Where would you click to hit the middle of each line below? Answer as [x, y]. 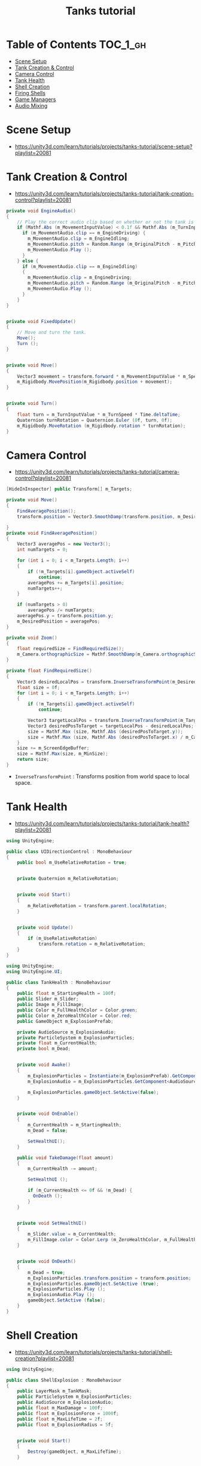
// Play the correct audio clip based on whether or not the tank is [106, 222]
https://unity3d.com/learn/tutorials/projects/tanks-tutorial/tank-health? [102, 823]
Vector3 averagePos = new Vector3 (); [64, 544]
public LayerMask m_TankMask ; [55, 1391]
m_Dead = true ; [47, 1272]
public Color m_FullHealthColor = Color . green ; [77, 1010]
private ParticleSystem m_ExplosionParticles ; [76, 1038]
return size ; [33, 760]
